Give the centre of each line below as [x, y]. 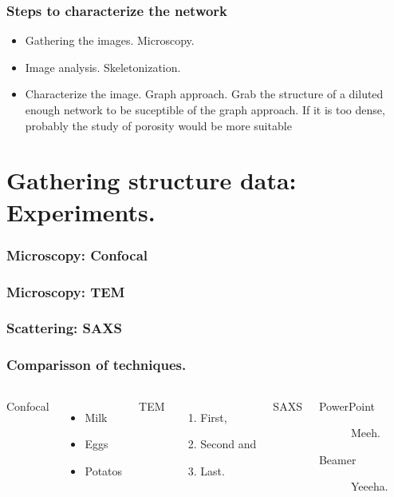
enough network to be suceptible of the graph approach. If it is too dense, [205, 109]
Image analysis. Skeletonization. [103, 67]
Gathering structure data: [152, 180]
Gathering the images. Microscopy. [110, 40]
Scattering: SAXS [64, 328]
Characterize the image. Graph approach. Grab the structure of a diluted [204, 94]
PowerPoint [347, 406]
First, [214, 417]
